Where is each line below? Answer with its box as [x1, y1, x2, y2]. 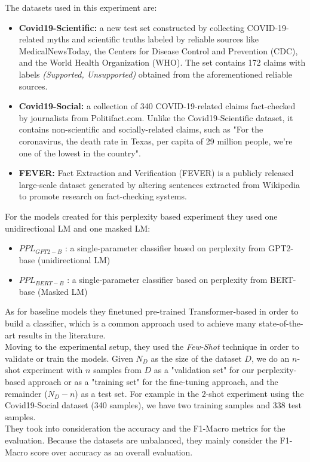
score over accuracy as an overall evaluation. [30, 445, 193, 458]
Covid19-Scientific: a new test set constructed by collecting [19, 21, 244, 33]
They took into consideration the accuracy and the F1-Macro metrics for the [5, 422, 286, 435]
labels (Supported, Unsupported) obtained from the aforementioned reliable [19, 67, 293, 80]
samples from [93, 364, 142, 376]
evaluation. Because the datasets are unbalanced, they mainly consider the [5, 434, 277, 446]
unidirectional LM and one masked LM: [5, 221, 151, 234]
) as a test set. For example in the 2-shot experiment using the [75, 387, 304, 399]
